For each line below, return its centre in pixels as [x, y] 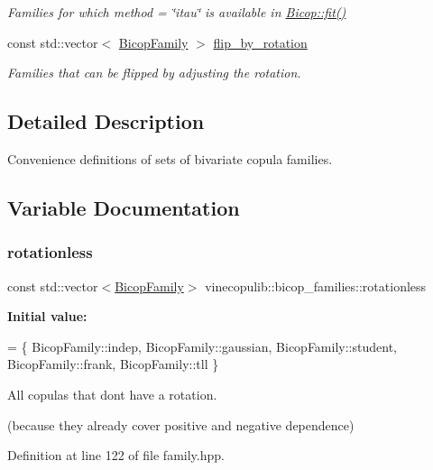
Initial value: [47, 316]
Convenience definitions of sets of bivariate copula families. [170, 158]
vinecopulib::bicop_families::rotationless [316, 286]
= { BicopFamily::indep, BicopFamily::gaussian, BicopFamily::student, [202, 346]
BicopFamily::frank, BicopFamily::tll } [113, 364]
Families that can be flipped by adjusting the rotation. [154, 73]
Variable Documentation [124, 207]
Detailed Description [106, 121]
